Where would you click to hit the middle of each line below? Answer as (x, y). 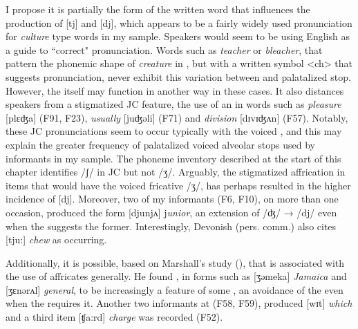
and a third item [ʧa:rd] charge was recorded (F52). (114, 317)
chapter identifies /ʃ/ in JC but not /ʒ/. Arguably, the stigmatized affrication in (176, 172)
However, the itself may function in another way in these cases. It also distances (175, 90)
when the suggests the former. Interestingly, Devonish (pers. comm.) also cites (171, 226)
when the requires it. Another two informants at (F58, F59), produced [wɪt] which (179, 303)
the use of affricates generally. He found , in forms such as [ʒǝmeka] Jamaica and (176, 276)
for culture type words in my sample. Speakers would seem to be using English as (178, 36)
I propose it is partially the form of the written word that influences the (158, 9)
